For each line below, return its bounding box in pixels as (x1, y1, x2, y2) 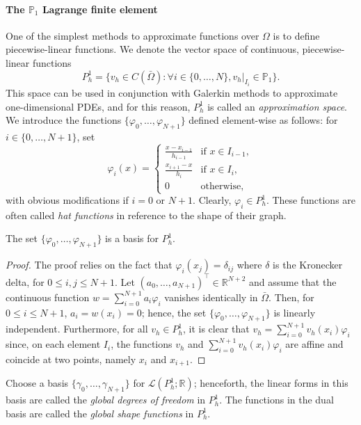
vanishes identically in (164, 289, 258, 304)
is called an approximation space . (207, 99, 347, 113)
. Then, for (268, 289, 314, 304)
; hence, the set (141, 305, 207, 319)
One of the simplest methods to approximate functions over (6, 28, 259, 42)
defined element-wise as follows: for (188, 113, 338, 127)
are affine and (285, 337, 344, 351)
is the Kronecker (273, 257, 343, 272)
